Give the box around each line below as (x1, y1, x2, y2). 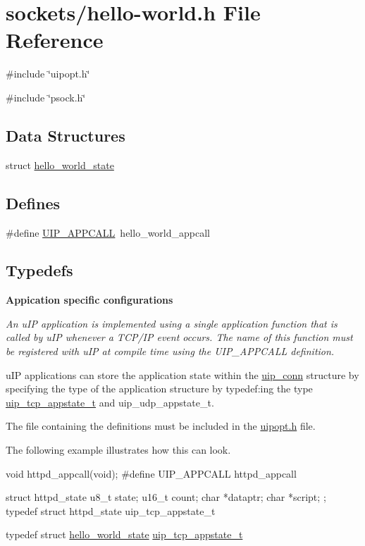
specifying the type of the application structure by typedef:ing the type (6, 381, 313, 396)
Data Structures (6, 124, 125, 146)
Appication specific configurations (6, 292, 173, 307)
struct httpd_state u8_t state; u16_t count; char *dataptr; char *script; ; (6, 490, 326, 504)
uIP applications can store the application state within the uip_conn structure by (6, 367, 359, 382)
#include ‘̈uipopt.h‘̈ (6, 66, 90, 81)
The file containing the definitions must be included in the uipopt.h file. (6, 418, 316, 433)
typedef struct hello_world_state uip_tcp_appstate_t (6, 527, 243, 542)
